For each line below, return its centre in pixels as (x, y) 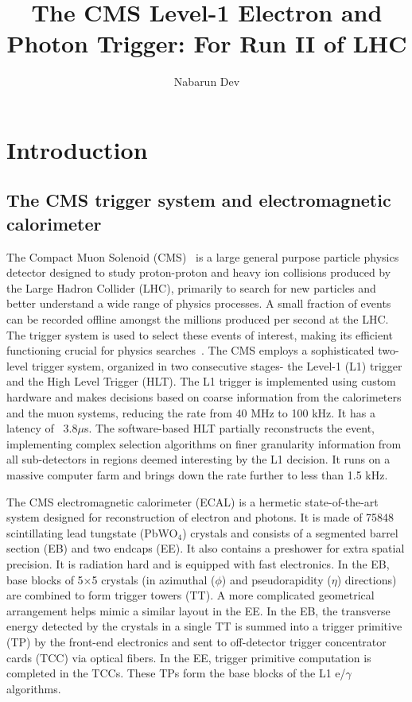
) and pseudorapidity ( (276, 579)
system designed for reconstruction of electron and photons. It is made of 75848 (200, 517)
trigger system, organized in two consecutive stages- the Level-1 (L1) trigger (217, 365)
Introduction (77, 149)
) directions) (367, 579)
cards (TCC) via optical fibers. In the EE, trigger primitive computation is (189, 657)
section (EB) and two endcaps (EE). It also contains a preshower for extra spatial (206, 548)
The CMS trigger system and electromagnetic (199, 200)
